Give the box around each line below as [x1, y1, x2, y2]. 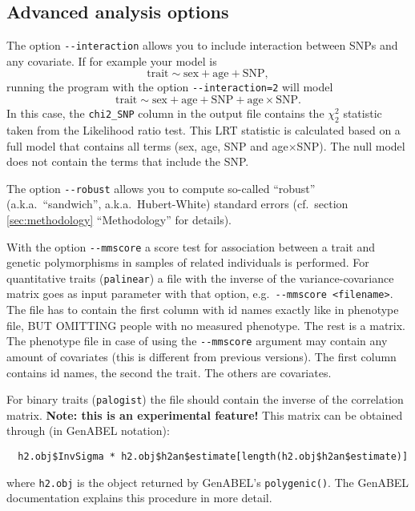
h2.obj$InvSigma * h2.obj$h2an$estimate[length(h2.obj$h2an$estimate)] [18, 450, 409, 462]
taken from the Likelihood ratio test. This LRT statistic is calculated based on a [6, 121, 401, 138]
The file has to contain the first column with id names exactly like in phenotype [6, 301, 399, 318]
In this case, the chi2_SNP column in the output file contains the [6, 105, 324, 122]
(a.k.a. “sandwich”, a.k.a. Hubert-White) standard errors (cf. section [6, 195, 349, 212]
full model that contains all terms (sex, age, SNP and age [6, 137, 288, 154]
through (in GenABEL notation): [6, 422, 170, 439]
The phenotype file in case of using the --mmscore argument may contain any [6, 332, 388, 349]
